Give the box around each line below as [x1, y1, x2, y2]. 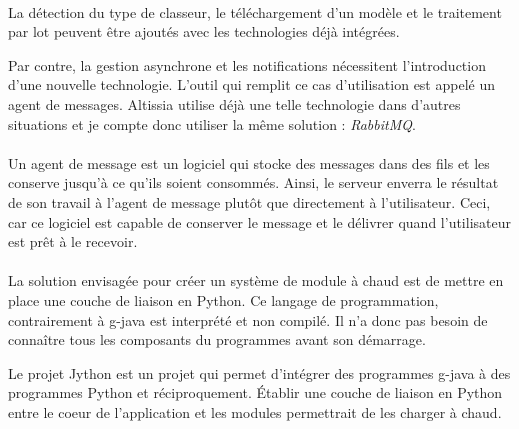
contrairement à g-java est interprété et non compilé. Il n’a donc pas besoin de [8, 309, 488, 330]
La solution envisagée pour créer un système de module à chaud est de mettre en [8, 270, 504, 291]
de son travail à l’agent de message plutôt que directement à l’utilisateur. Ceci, [8, 191, 491, 212]
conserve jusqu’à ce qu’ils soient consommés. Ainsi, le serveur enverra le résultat [8, 172, 499, 193]
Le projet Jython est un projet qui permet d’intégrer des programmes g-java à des [8, 362, 511, 383]
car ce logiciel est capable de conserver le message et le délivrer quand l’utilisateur [8, 211, 511, 232]
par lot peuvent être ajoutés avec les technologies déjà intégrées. [8, 21, 400, 42]
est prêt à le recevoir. [8, 231, 138, 252]
